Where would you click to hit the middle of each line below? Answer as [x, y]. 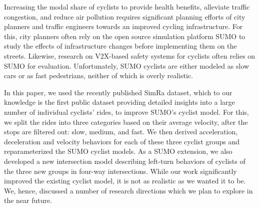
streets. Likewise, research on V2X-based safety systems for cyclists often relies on [130, 55]
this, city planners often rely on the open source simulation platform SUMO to [125, 36]
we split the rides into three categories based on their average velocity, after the [126, 122]
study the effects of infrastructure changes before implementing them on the [120, 46]
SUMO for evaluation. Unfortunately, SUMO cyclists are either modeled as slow [127, 65]
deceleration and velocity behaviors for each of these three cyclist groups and [122, 141]
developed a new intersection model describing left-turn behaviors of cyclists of [125, 161]
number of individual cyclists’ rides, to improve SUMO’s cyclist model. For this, [126, 112]
